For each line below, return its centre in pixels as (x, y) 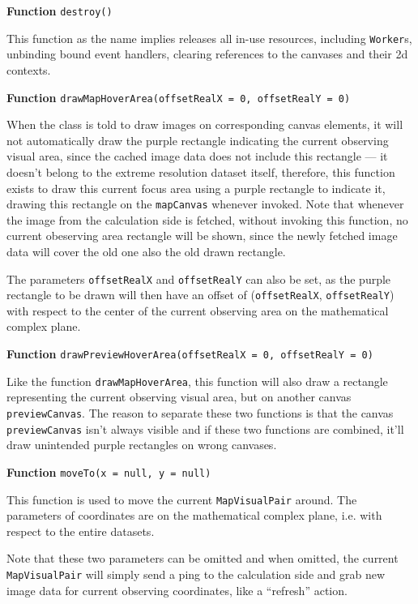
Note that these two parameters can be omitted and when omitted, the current (203, 558)
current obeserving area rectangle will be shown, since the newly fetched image (202, 236)
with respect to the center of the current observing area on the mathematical (198, 310)
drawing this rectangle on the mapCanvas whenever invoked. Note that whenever (205, 204)
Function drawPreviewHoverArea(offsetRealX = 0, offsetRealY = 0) (190, 354)
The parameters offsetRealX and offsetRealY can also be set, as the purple (199, 278)
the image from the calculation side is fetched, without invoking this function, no (207, 219)
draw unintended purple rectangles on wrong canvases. (142, 445)
